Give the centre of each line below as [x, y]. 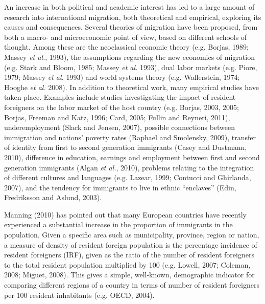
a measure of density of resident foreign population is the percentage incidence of [131, 244]
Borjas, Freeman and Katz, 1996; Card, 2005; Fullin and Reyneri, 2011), [117, 117]
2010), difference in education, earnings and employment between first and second [132, 157]
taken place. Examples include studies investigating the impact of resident [120, 97]
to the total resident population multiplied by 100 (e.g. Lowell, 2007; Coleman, [127, 264]
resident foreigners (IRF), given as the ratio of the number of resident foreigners [129, 255]
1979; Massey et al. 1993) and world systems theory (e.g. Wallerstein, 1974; [122, 77]
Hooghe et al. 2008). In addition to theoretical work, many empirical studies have [131, 87]
